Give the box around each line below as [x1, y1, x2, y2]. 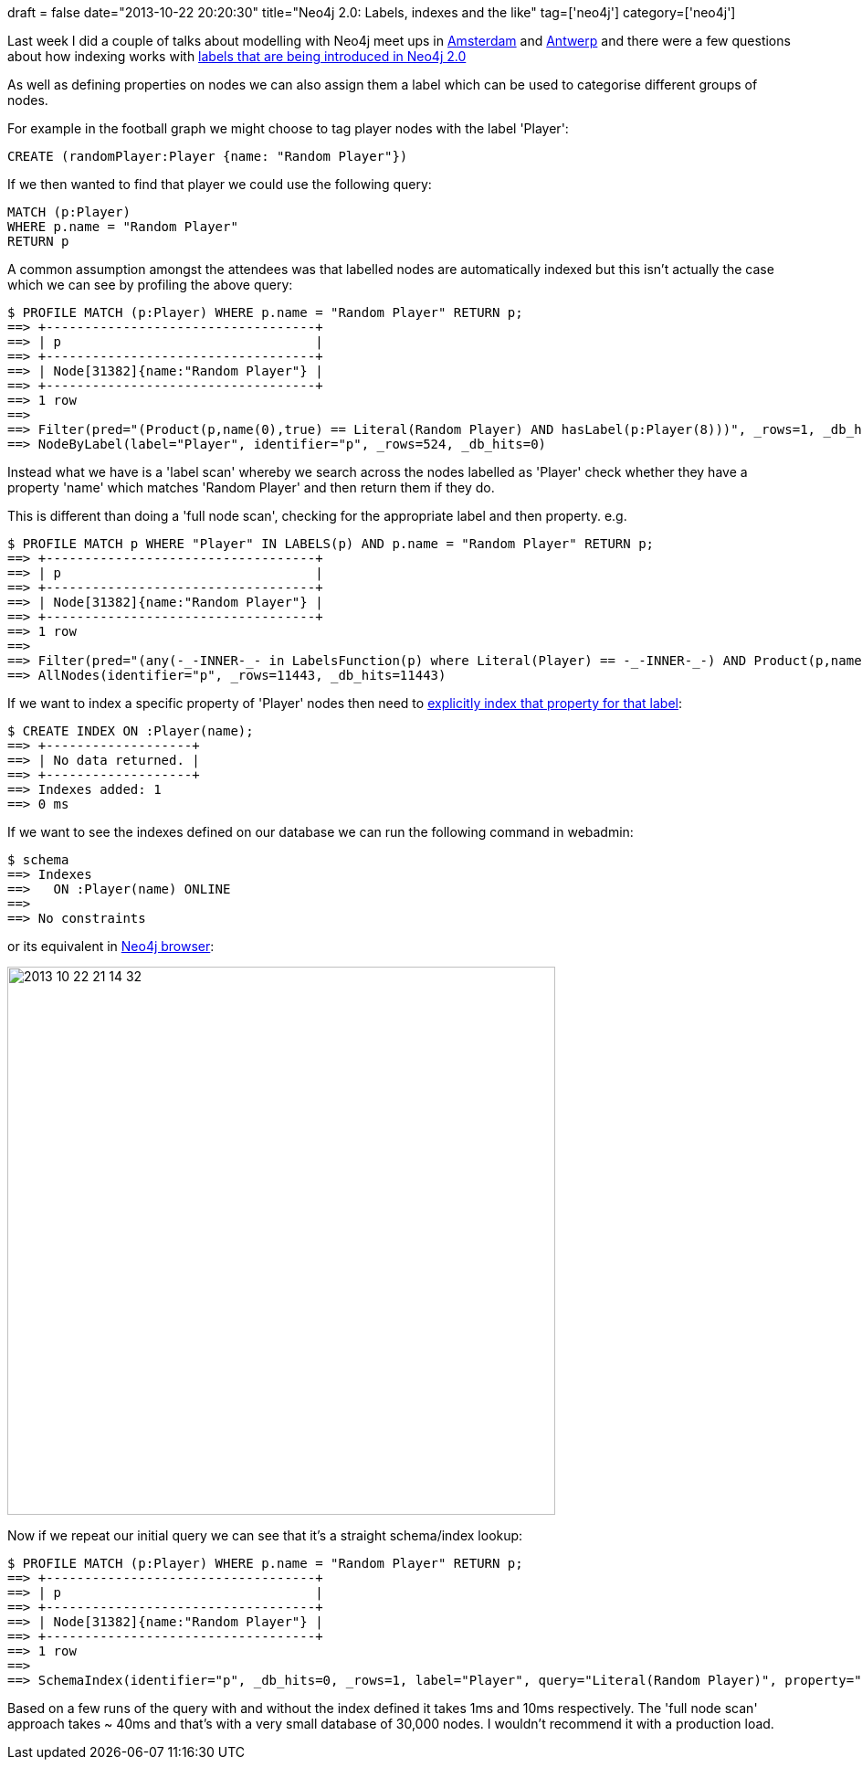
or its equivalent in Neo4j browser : [7, 938, 215, 954]
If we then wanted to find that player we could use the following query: [7, 176, 432, 192]
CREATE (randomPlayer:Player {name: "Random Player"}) [7, 149, 408, 164]
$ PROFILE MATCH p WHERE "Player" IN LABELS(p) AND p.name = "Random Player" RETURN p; [7, 536, 655, 551]
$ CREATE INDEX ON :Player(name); [7, 724, 254, 738]
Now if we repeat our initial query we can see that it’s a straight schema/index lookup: [7, 1528, 523, 1543]
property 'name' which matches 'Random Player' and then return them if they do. [7, 480, 495, 495]
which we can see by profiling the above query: [7, 277, 293, 292]
